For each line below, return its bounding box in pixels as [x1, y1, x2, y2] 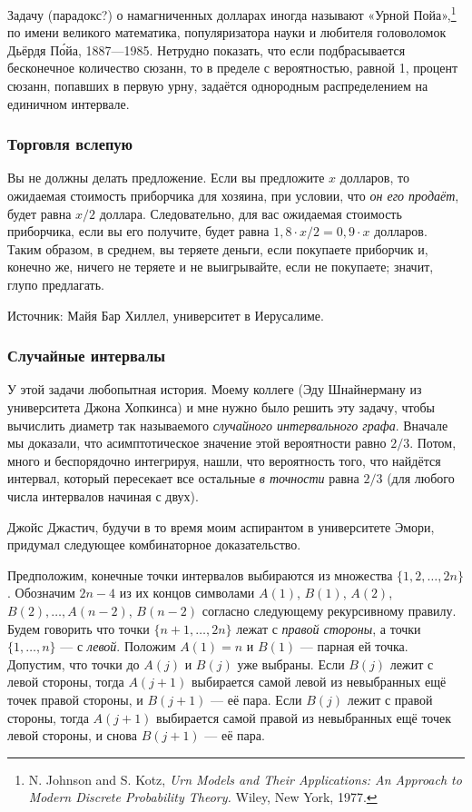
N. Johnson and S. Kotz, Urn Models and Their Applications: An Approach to [28, 769, 462, 788]
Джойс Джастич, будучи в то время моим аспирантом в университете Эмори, [7, 517, 435, 536]
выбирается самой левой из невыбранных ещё [191, 672, 447, 691]
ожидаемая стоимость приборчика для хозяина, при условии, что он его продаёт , [7, 186, 459, 205]
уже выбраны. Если [237, 654, 345, 673]
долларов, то [339, 168, 409, 187]
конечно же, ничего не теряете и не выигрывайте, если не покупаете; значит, [7, 257, 434, 276]
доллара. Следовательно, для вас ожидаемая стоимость [99, 203, 402, 223]
